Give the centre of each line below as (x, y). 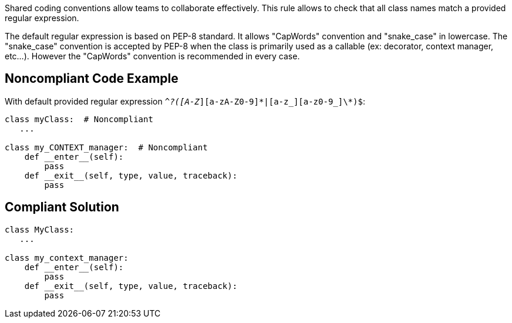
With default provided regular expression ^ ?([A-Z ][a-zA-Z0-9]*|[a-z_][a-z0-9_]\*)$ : (185, 101)
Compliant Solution (62, 207)
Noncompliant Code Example (92, 79)
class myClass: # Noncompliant (79, 119)
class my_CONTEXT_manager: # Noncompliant (106, 147)
